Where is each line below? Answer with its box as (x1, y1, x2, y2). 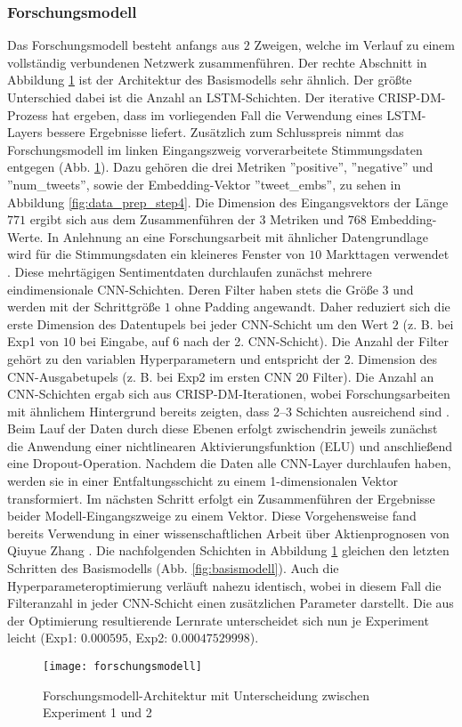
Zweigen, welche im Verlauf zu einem (254, 36, 455, 54)
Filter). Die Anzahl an (312, 367, 434, 385)
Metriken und (270, 210, 344, 229)
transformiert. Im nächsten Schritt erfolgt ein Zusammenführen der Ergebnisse (7, 489, 435, 507)
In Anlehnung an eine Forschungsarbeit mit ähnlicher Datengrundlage (47, 227, 428, 246)
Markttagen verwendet (325, 245, 450, 263)
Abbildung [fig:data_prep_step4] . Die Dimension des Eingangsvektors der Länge (7, 192, 449, 211)
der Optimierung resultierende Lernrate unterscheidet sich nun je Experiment (7, 610, 429, 629)
